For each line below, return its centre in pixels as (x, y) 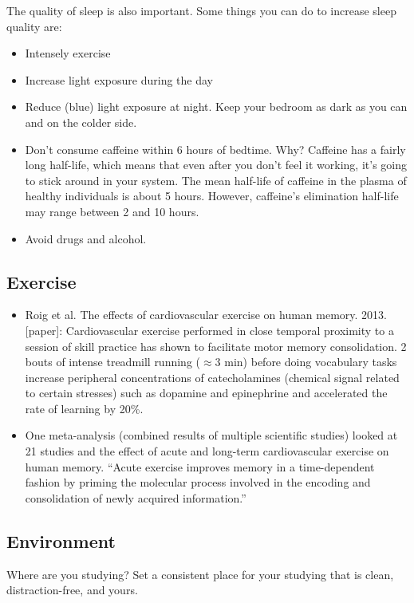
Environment (61, 540)
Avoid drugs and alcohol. (86, 238)
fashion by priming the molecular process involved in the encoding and (198, 482)
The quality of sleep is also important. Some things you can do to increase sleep (201, 10)
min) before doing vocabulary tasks (311, 362)
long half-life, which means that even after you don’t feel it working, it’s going (216, 165)
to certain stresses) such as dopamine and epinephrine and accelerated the (206, 393)
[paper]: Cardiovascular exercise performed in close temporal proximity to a (209, 330)
